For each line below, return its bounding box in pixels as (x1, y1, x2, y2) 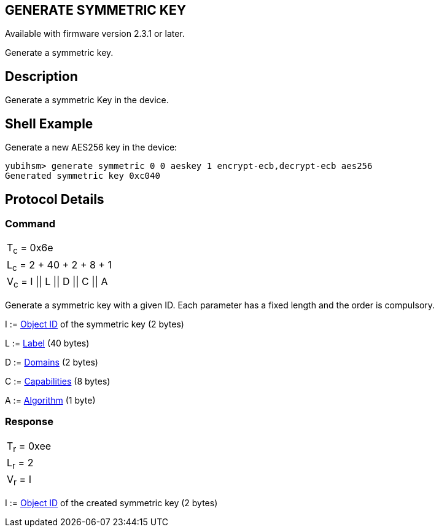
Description (5, 68, 78, 84)
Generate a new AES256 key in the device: (5, 142, 177, 153)
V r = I (7, 473, 31, 488)
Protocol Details (5, 191, 104, 207)
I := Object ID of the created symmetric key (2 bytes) (5, 498, 218, 509)
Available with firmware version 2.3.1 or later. (5, 28, 185, 39)
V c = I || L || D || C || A (7, 275, 108, 289)
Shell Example (5, 115, 93, 131)
